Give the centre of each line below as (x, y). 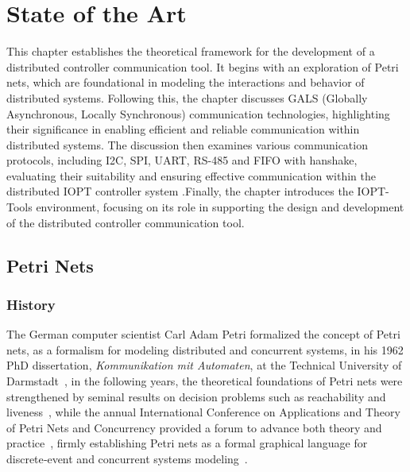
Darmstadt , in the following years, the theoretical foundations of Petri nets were (205, 381)
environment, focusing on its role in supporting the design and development (220, 207)
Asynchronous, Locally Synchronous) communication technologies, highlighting (198, 113)
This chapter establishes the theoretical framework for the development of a (191, 51)
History (31, 304)
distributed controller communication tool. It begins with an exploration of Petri (203, 66)
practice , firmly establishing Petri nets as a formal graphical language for (187, 443)
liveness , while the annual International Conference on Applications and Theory (203, 412)
